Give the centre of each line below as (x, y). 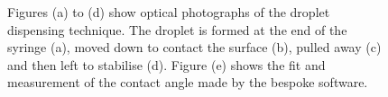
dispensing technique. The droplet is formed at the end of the (177, 29)
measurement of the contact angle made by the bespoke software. (188, 82)
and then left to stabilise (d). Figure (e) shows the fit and (166, 64)
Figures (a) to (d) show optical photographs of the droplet (169, 12)
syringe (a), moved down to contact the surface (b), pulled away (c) (194, 47)
